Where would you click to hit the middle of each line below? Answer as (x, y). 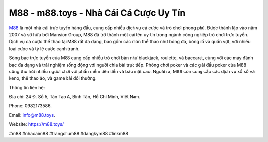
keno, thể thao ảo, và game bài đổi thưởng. (53, 78)
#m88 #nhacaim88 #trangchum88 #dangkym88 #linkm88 (69, 133)
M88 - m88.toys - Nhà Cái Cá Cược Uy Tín (97, 13)
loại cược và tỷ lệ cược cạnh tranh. (44, 48)
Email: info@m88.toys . (32, 115)
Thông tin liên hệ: (27, 87)
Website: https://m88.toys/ (36, 124)
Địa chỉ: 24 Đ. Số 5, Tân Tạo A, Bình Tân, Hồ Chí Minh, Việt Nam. (75, 97)
